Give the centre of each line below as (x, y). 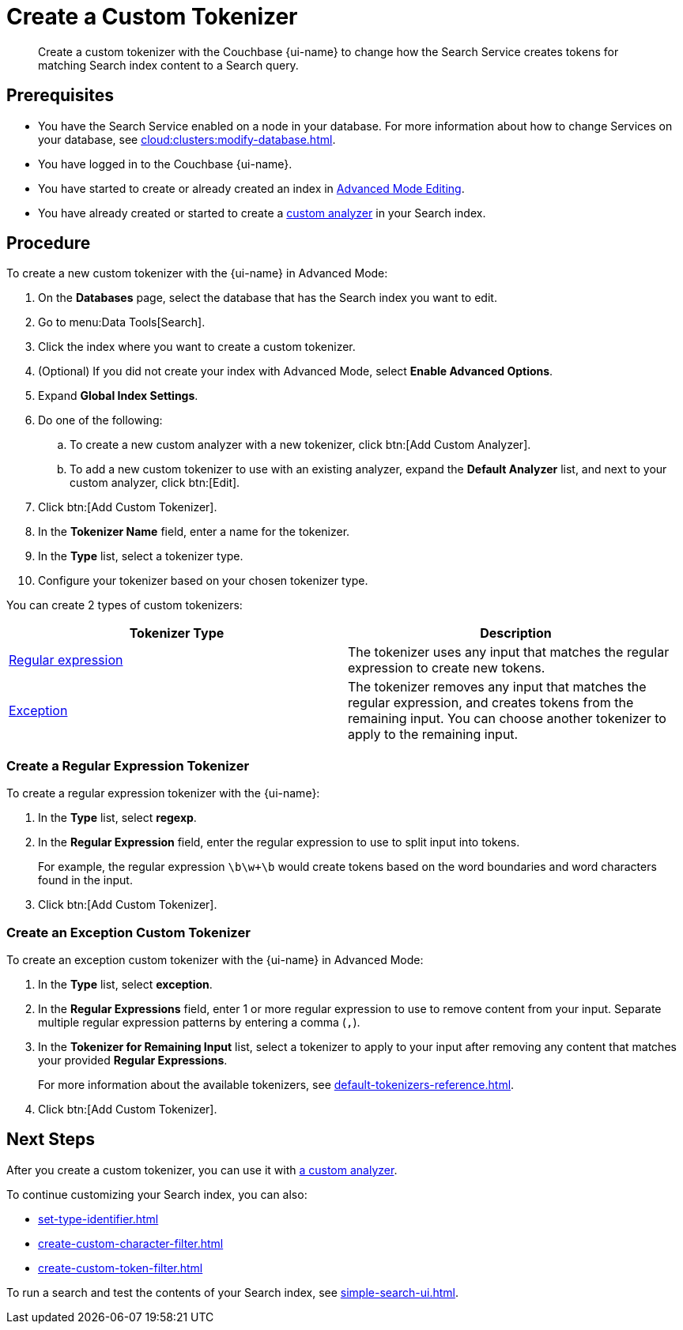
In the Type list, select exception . (125, 984)
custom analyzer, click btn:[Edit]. (155, 483)
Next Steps (51, 1140)
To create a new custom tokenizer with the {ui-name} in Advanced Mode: (197, 273)
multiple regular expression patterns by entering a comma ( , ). (199, 1022)
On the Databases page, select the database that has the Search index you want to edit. (268, 298)
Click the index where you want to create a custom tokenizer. (197, 347)
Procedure (49, 243)
